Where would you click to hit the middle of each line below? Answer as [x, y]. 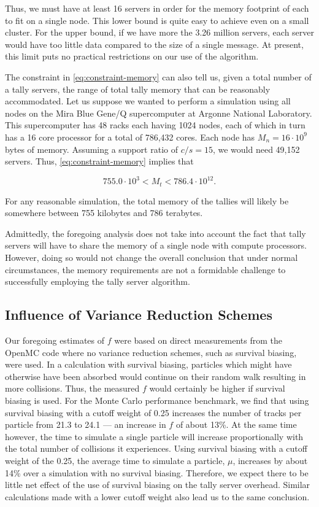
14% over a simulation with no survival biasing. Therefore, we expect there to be [157, 472]
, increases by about [270, 460]
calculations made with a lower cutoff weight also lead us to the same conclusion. [157, 496]
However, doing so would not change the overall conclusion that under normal [152, 257]
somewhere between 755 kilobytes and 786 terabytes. [104, 213]
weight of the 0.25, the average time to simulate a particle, [115, 460]
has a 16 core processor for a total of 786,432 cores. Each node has [130, 137]
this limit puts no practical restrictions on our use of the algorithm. [132, 56]
